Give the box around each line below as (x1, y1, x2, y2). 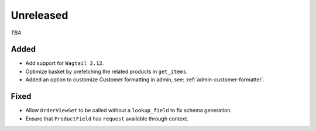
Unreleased (11, 9, 68, 22)
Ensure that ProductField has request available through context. (25, 115, 189, 122)
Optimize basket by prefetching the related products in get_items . (25, 68, 188, 75)
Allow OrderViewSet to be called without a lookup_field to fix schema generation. (25, 107, 232, 114)
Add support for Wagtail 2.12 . (25, 60, 104, 67)
